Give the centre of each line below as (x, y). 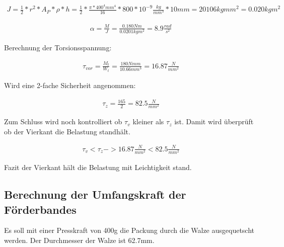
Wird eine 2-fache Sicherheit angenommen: (70, 85)
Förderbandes (40, 209)
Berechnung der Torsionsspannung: (58, 47)
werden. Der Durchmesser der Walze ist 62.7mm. (79, 240)
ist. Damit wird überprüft (214, 121)
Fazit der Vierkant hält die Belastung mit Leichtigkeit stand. (98, 167)
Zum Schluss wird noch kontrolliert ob (63, 121)
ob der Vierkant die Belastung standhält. (67, 131)
